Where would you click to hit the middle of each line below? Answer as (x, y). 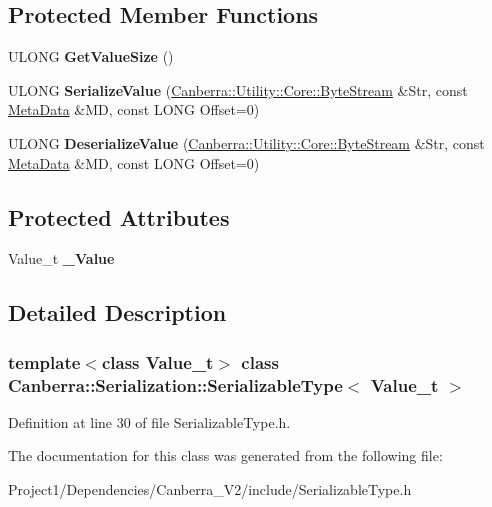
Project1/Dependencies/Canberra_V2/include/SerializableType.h (210, 489)
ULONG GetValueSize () (91, 56)
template (44, 361)
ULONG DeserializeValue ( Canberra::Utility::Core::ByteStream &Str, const (246, 142)
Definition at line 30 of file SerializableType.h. (149, 421)
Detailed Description (117, 312)
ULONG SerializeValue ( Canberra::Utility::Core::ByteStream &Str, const (238, 89)
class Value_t (157, 361)
